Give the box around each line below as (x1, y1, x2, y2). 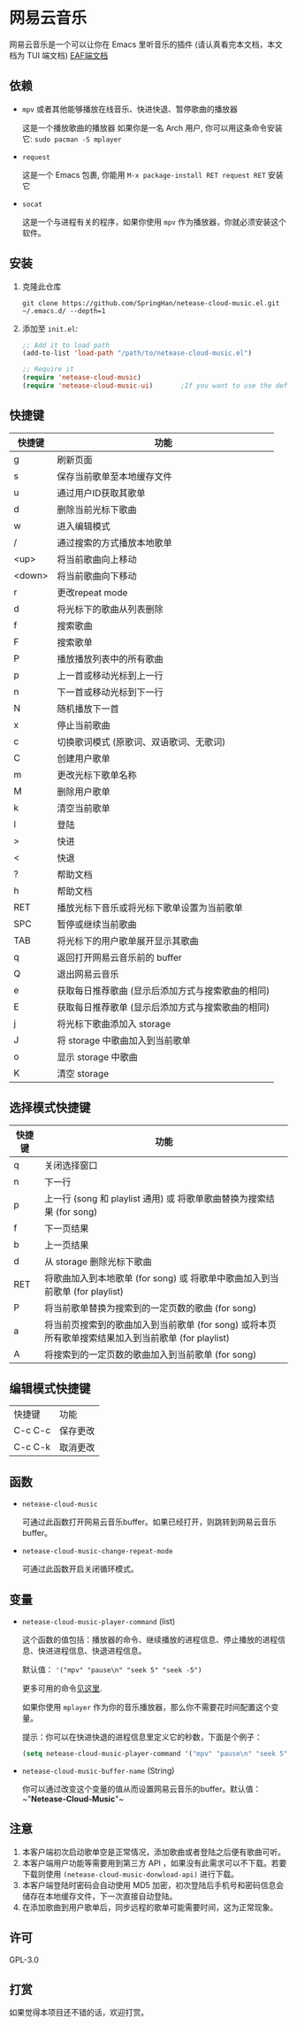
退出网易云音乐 (57, 968, 119, 980)
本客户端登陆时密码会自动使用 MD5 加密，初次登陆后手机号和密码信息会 (21, 1879, 285, 1890)
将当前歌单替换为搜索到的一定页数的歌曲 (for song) (43, 1301, 257, 1314)
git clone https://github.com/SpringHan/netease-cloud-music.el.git (21, 298, 280, 308)
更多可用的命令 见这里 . (21, 1683, 103, 1693)
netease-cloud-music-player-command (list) (21, 1616, 176, 1626)
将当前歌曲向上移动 (57, 553, 137, 565)
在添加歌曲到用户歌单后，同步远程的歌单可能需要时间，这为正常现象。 (21, 1901, 278, 1912)
